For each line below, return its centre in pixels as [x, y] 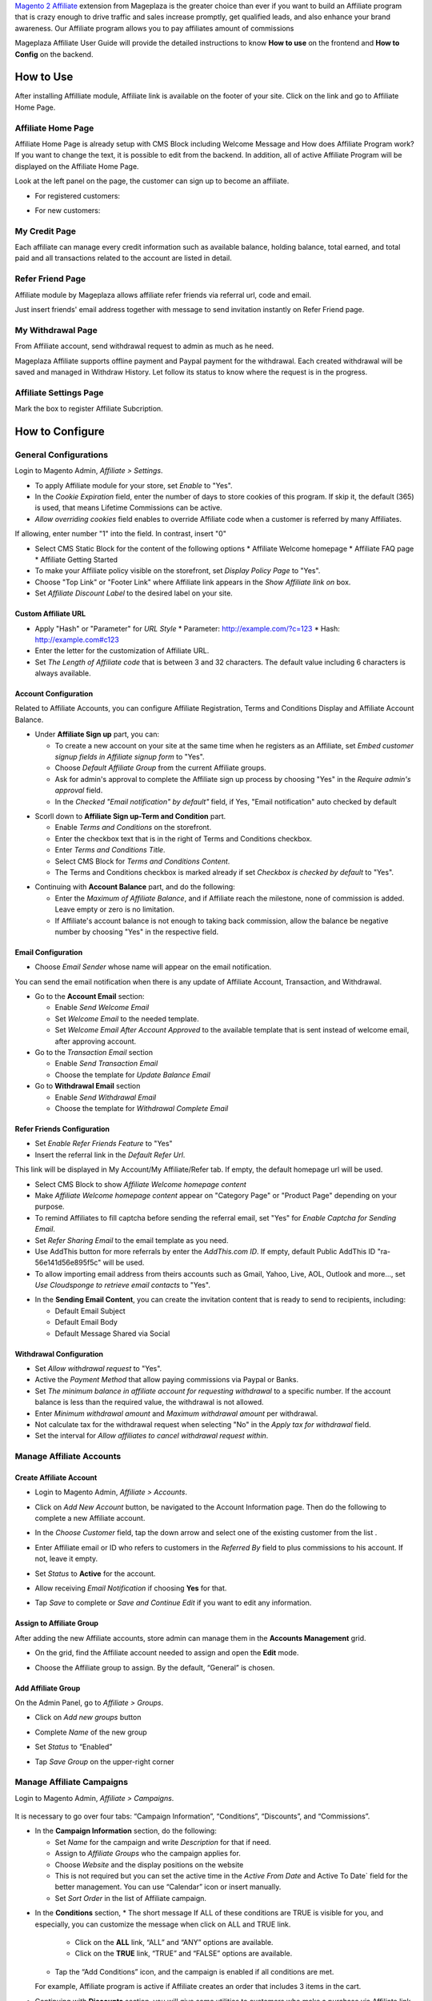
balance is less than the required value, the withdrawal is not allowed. [149, 1402]
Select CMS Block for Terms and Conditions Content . [142, 861]
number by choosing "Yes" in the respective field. [137, 932]
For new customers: [68, 210]
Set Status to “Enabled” [74, 1747]
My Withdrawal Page [56, 330]
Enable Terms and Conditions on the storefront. [133, 828]
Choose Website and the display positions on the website [149, 1864]
